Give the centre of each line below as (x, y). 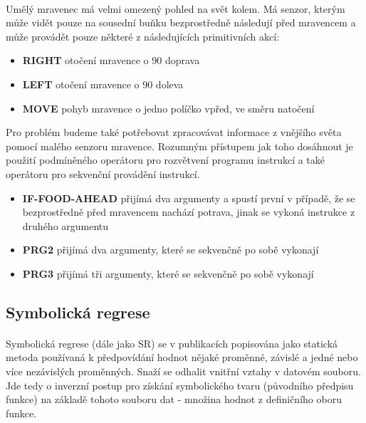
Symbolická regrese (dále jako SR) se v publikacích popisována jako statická (172, 343)
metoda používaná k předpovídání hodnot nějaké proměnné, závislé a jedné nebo (182, 357)
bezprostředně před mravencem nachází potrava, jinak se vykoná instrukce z (189, 212)
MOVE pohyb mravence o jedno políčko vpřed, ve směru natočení (168, 108)
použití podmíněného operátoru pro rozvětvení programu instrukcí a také (166, 160)
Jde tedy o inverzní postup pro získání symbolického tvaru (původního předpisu (180, 385)
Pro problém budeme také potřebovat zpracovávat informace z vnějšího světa (174, 132)
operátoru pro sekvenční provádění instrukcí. (103, 173)
